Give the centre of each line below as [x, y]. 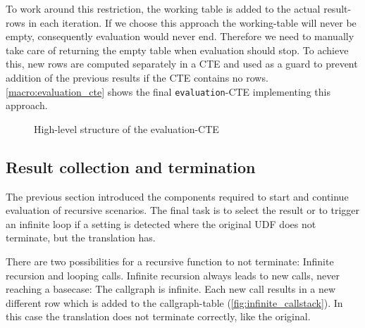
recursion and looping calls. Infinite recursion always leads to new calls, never [173, 275]
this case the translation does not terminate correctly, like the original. [158, 316]
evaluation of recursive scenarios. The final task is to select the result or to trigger [183, 210]
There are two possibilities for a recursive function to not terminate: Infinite [170, 261]
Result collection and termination [131, 166]
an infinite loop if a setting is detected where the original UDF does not [161, 223]
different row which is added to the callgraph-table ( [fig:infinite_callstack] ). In [174, 302]
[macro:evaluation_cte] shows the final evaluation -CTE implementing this [168, 91]
